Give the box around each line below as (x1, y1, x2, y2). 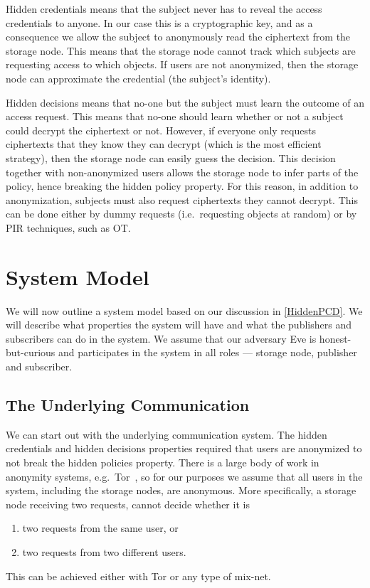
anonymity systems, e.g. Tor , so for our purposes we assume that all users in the (6, 469, 363, 483)
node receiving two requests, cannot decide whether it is (6, 496, 250, 511)
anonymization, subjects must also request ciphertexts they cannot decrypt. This (6, 192, 358, 207)
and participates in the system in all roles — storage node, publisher (58, 345, 357, 360)
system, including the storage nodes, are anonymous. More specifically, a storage (6, 483, 356, 498)
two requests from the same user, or (22, 520, 179, 535)
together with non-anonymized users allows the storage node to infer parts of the (6, 164, 359, 179)
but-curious (6, 345, 55, 360)
